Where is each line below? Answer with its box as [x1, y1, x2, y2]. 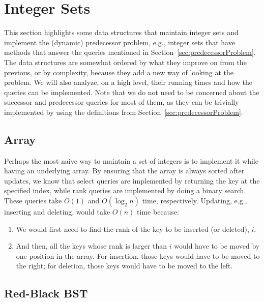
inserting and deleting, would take [4, 206, 110, 217]
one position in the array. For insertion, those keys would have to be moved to [16, 250, 260, 261]
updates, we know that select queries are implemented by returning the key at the [4, 175, 260, 186]
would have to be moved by [174, 240, 260, 251]
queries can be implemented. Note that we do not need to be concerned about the [4, 86, 259, 97]
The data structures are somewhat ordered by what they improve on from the [4, 56, 247, 67]
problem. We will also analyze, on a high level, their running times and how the [4, 77, 252, 87]
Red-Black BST [4, 285, 88, 301]
